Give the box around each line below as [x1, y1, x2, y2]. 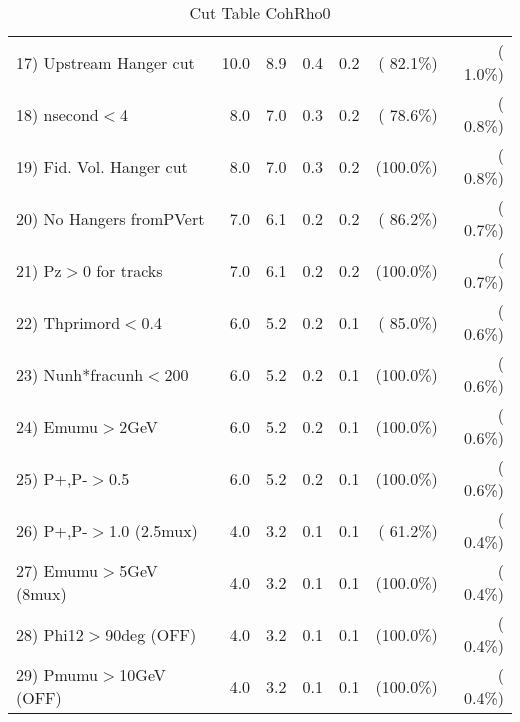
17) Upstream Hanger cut [16, 50, 195, 74]
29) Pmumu [16, 663, 99, 686]
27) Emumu [16, 559, 99, 582]
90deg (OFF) [105, 622, 197, 646]
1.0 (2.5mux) [108, 518, 198, 542]
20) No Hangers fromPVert [16, 206, 205, 230]
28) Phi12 [16, 622, 84, 646]
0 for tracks [82, 258, 163, 282]
